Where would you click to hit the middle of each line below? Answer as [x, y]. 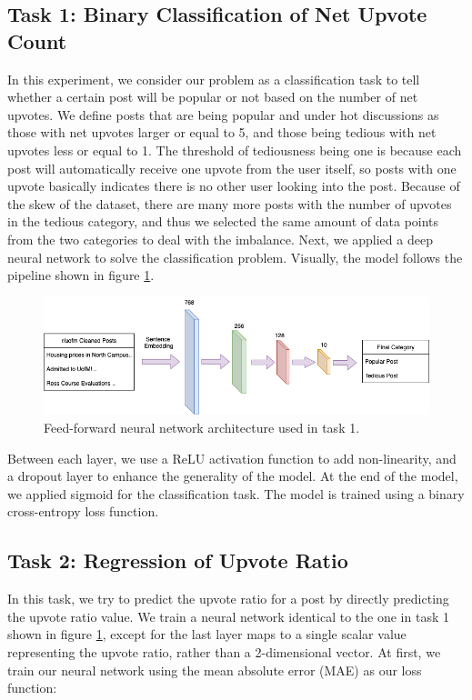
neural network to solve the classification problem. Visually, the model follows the [235, 257]
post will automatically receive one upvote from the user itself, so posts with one [232, 168]
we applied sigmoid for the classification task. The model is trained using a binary [236, 493]
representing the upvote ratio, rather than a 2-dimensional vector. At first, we [224, 651]
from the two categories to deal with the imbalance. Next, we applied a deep [220, 239]
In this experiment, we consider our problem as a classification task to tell [214, 79]
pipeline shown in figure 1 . [81, 275]
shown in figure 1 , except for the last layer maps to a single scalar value [207, 634]
